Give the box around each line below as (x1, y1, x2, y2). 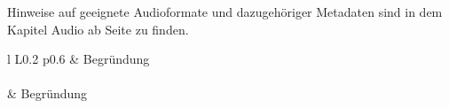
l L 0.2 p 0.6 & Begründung (7, 50, 150, 68)
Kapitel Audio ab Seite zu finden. (7, 19, 189, 38)
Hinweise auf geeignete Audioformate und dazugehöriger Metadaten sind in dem (7, 3, 443, 20)
